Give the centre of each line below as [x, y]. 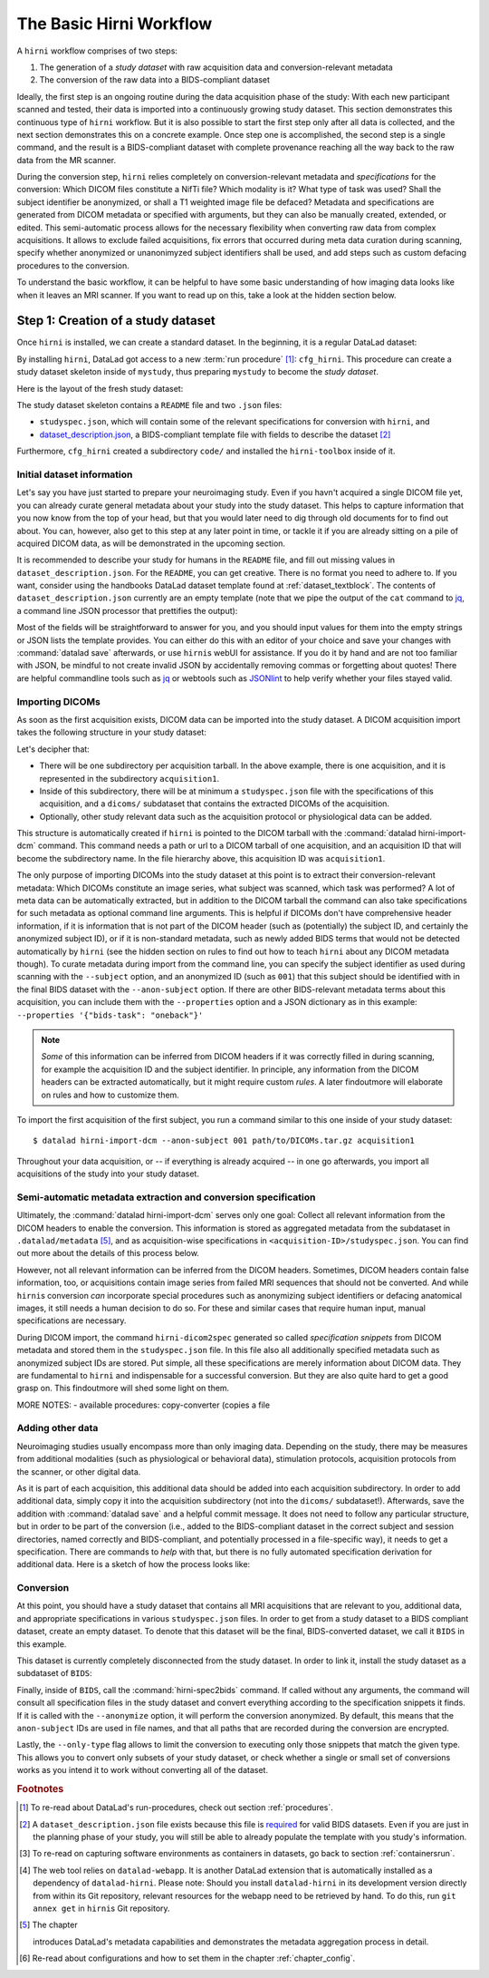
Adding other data [58, 1428]
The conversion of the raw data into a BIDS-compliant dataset [155, 80]
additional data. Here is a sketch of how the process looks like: [134, 1564]
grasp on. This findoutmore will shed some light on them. [123, 1388]
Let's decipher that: [53, 749]
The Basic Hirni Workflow [115, 24]
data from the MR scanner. [67, 160]
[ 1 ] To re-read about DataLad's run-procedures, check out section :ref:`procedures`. [177, 1807]
